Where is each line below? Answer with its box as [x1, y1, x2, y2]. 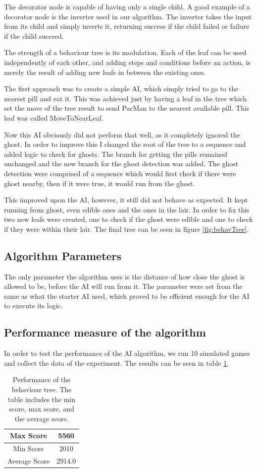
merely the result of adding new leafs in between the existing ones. [4, 67, 206, 77]
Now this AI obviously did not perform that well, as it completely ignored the [4, 129, 240, 139]
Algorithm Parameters [4, 248, 122, 263]
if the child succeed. [4, 30, 64, 41]
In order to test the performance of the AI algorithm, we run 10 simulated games [4, 348, 250, 358]
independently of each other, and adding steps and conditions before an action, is [4, 57, 251, 67]
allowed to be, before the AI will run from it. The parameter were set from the [4, 281, 243, 291]
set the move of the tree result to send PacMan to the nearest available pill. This [4, 103, 250, 113]
